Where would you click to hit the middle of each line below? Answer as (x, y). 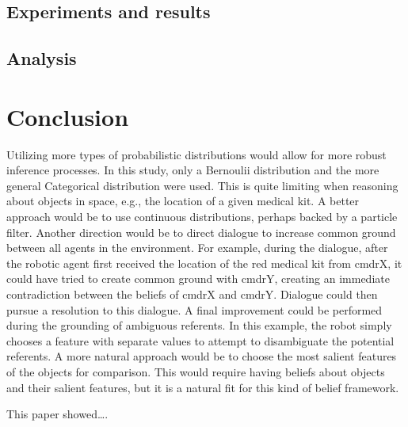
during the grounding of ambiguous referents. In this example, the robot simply (199, 325)
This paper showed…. (57, 414)
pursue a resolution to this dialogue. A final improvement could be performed (194, 309)
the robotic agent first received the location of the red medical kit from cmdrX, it (204, 263)
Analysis (42, 58)
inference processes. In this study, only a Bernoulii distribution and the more (193, 170)
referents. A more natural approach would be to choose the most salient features (202, 356)
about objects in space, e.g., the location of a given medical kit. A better (183, 201)
